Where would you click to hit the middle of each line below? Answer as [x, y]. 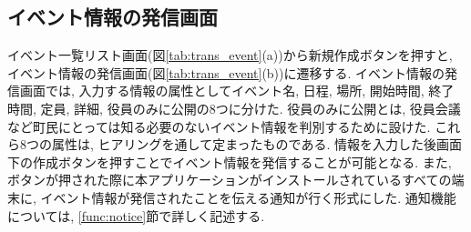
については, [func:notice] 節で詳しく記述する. [136, 215]
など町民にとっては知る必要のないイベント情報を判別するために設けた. [219, 126]
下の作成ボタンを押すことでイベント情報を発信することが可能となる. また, [230, 161]
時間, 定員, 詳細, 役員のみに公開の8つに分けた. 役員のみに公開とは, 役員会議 [234, 108]
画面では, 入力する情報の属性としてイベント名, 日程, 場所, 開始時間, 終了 [237, 91]
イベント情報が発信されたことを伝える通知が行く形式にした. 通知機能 [248, 197]
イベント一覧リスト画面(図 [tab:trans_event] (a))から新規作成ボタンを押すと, [230, 55]
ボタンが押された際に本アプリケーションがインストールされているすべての [230, 180]
